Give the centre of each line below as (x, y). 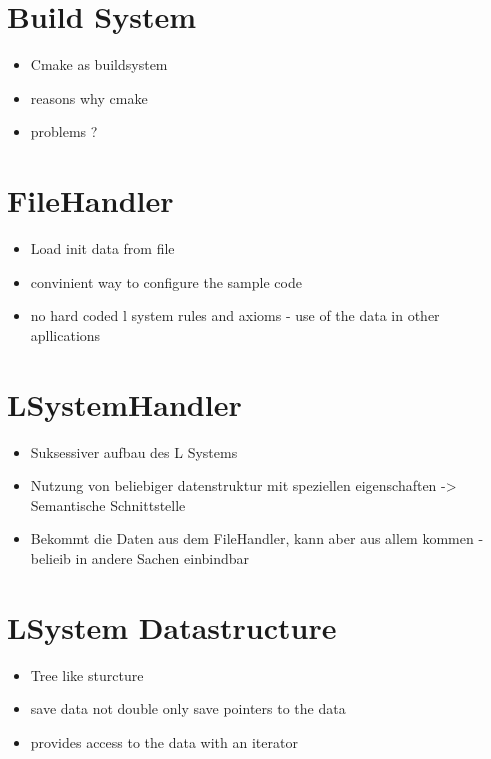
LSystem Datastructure (172, 626)
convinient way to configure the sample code (166, 281)
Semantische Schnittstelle (108, 504)
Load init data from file (102, 248)
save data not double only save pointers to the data (188, 708)
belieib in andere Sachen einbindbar (140, 557)
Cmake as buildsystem (99, 64)
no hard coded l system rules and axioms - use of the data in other (235, 315)
